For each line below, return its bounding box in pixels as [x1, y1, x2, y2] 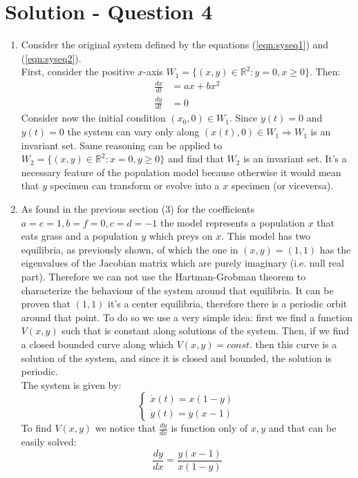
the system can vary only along [67, 124, 200, 139]
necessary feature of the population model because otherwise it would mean [21, 164, 341, 179]
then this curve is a [255, 336, 337, 351]
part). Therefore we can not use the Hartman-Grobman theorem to [21, 269, 306, 283]
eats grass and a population [21, 229, 138, 243]
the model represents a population [160, 215, 305, 229]
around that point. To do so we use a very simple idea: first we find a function [21, 309, 352, 324]
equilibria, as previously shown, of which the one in [21, 242, 238, 256]
